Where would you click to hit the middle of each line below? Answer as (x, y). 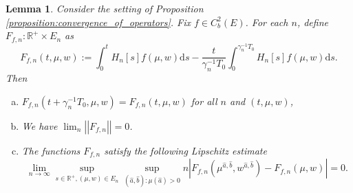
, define (312, 22)
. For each (267, 22)
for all (204, 101)
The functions (51, 150)
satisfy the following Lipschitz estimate (185, 150)
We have (40, 125)
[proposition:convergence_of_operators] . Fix (98, 22)
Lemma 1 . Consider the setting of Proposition (105, 8)
